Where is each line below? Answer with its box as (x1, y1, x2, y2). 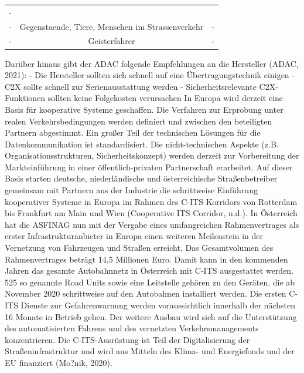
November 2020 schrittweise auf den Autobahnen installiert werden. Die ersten (5, 287, 286, 300)
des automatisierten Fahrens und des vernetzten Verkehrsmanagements (5, 322, 259, 334)
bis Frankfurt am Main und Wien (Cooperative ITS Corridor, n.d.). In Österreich (5, 207, 298, 219)
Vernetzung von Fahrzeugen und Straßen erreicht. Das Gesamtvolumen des (5, 241, 274, 254)
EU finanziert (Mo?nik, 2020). (5, 356, 112, 368)
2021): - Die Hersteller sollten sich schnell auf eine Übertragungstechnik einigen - (5, 69, 295, 81)
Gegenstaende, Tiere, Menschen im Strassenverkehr (19, 20, 204, 32)
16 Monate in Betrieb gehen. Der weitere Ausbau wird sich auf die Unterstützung (5, 310, 297, 322)
